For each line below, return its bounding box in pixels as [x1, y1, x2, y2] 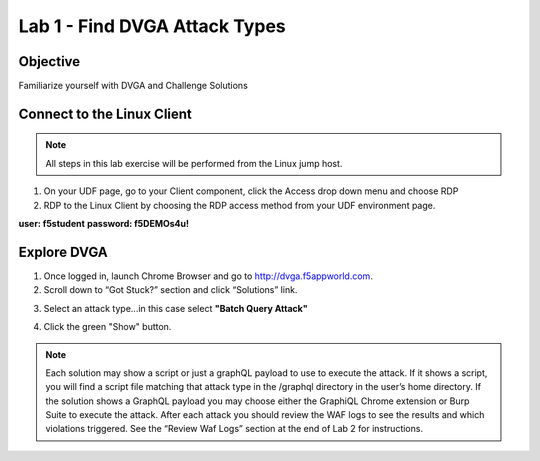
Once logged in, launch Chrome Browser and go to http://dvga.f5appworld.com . [43, 270, 374, 282]
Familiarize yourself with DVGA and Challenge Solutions [18, 80, 249, 92]
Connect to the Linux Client [18, 105, 192, 122]
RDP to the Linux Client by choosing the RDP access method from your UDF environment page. [43, 199, 436, 211]
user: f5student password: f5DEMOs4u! [18, 218, 190, 230]
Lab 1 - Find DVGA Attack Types [18, 15, 286, 37]
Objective [18, 53, 81, 70]
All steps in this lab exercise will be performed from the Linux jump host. [45, 157, 343, 169]
